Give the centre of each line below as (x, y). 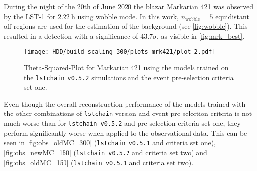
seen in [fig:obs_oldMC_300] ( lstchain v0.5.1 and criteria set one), (110, 142)
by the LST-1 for (30, 16)
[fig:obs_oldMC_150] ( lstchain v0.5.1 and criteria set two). (99, 162)
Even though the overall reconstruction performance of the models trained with (125, 103)
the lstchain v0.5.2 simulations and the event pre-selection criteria (129, 77)
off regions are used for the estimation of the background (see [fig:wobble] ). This (126, 26)
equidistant (232, 16)
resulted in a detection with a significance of (71, 35)
